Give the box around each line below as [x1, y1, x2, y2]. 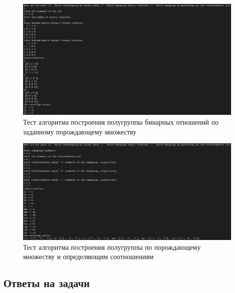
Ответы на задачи [3, 275, 90, 291]
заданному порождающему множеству [23, 126, 136, 136]
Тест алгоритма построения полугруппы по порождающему [23, 241, 201, 252]
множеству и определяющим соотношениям [23, 251, 154, 262]
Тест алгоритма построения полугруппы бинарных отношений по [23, 117, 219, 127]
